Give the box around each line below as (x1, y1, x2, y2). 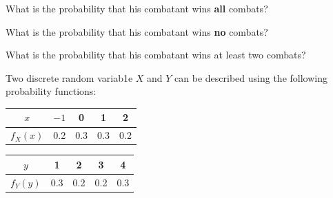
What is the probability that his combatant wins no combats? (6, 24, 268, 38)
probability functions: (6, 84, 97, 98)
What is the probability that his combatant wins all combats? (6, 1, 268, 15)
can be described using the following (174, 70, 327, 85)
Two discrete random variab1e (6, 70, 133, 85)
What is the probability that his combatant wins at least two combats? (6, 47, 306, 62)
